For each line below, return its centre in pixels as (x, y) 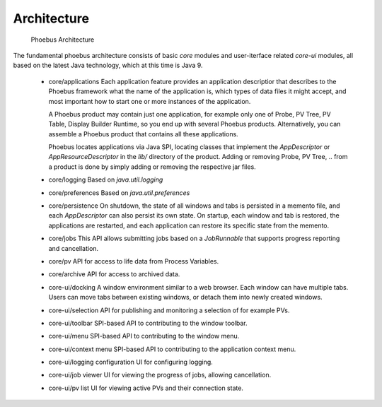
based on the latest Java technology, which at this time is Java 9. (108, 65)
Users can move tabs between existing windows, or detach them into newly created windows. (185, 297)
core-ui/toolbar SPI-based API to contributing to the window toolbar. (148, 323)
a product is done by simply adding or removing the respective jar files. (152, 167)
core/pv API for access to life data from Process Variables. (134, 261)
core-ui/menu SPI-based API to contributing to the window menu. (144, 336)
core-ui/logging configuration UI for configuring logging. (131, 362)
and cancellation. (74, 248)
